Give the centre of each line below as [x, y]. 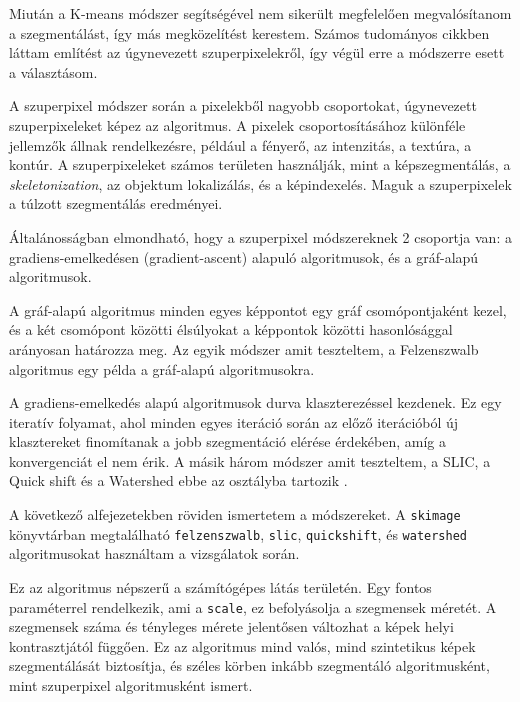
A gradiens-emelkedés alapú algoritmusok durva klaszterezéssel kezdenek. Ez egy [255, 402]
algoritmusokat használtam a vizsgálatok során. [154, 553]
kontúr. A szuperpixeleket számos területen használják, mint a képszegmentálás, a [260, 164]
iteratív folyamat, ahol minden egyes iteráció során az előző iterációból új [234, 421]
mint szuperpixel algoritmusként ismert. [131, 685]
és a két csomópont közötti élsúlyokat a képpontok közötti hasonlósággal [231, 329]
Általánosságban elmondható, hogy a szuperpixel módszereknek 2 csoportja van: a [260, 236]
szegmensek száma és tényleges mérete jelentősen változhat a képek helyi [231, 626]
